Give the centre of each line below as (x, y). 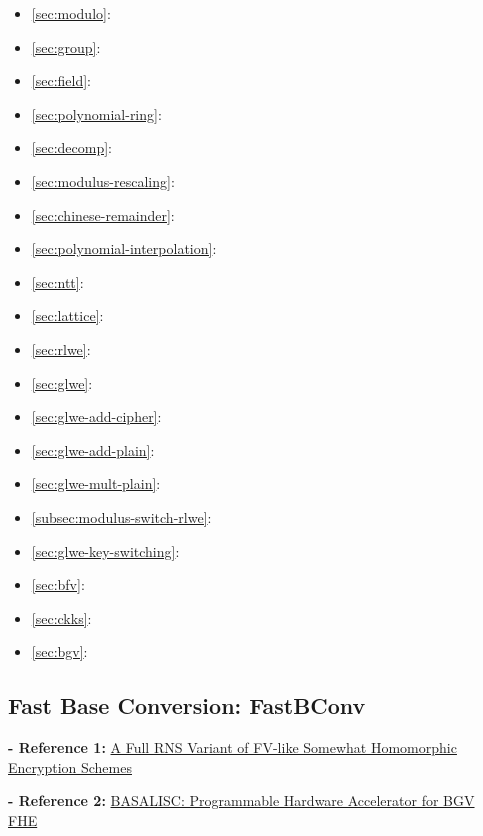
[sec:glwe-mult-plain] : (96, 483)
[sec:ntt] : (57, 281)
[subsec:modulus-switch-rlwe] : (121, 516)
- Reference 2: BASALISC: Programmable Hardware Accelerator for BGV (241, 800)
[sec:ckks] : (61, 617)
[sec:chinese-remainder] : (103, 214)
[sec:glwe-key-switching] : (105, 550)
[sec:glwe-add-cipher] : (96, 416)
